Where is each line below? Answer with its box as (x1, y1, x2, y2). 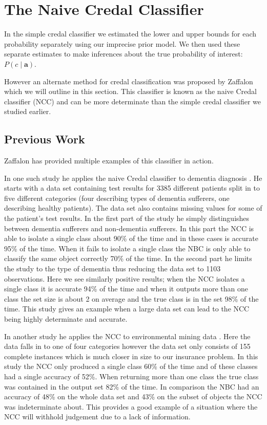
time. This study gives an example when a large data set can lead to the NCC (4, 303, 250, 314)
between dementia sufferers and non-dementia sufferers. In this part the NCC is (4, 223, 254, 233)
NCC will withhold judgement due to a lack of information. (4, 411, 191, 422)
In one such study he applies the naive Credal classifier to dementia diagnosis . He (4, 172, 262, 183)
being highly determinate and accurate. (4, 313, 128, 324)
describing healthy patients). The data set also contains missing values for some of (4, 202, 262, 213)
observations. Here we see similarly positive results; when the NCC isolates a (4, 273, 245, 284)
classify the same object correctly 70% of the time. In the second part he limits (4, 253, 252, 264)
